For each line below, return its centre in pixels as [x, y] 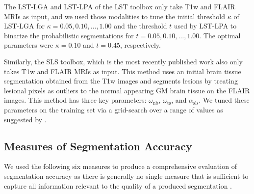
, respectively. [140, 45]
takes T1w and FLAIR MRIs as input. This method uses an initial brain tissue [123, 71]
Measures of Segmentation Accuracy [98, 146]
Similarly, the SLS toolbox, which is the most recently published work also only [123, 61]
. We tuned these [224, 100]
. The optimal [220, 35]
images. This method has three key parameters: [75, 100]
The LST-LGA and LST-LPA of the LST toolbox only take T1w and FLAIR [120, 6]
